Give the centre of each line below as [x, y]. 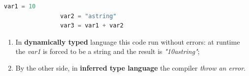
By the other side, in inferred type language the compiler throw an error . [130, 67]
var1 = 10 [20, 6]
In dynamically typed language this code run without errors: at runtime [128, 41]
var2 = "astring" [88, 16]
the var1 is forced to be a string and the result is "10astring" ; [108, 51]
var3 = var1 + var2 [92, 26]
